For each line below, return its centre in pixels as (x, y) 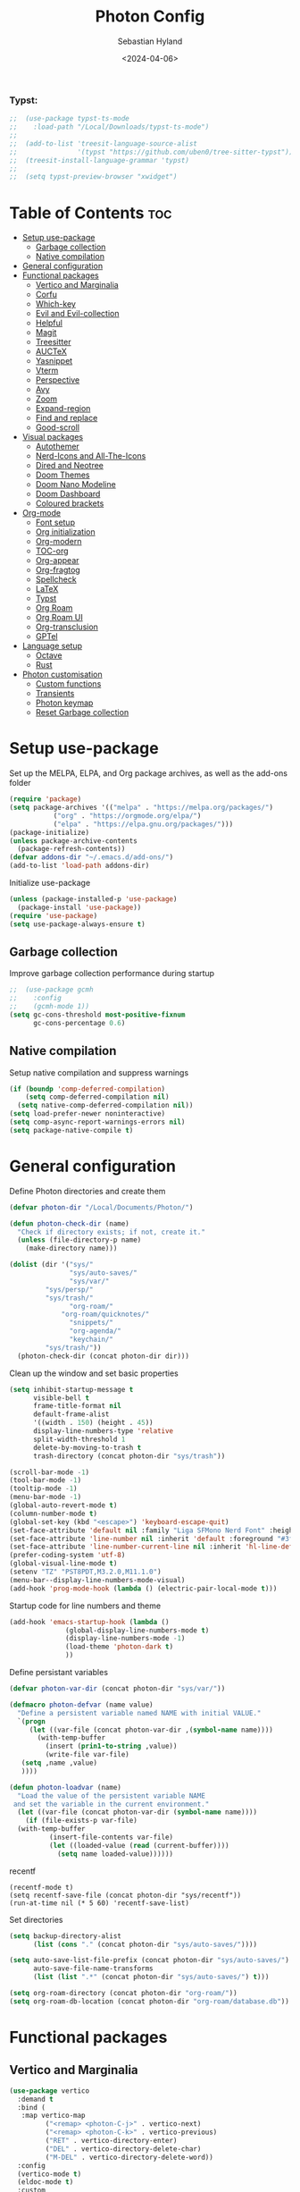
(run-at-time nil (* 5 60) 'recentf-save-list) (100, 1903)
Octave (49, 655)
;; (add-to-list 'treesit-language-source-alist (104, 143)
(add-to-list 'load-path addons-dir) (79, 866)
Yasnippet (54, 361)
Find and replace (67, 418)
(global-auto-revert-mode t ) (63, 1505)
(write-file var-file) (87, 1755)
